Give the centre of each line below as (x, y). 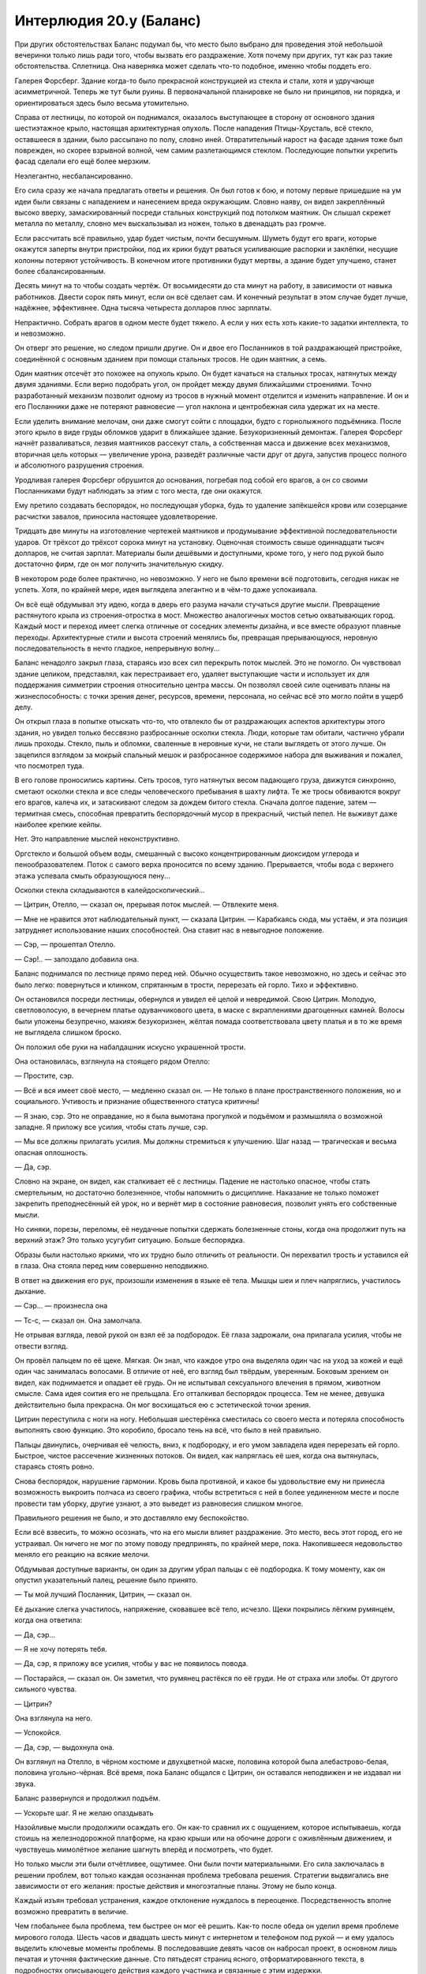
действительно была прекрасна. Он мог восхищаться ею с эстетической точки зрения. (163, 1405)
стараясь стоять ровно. (54, 1467)
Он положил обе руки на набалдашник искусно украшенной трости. (130, 1047)
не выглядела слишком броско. (68, 1032)
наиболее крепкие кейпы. (58, 824)
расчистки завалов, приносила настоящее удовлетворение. (116, 516)
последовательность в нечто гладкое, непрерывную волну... (117, 648)
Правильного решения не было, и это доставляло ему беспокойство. (132, 1518)
